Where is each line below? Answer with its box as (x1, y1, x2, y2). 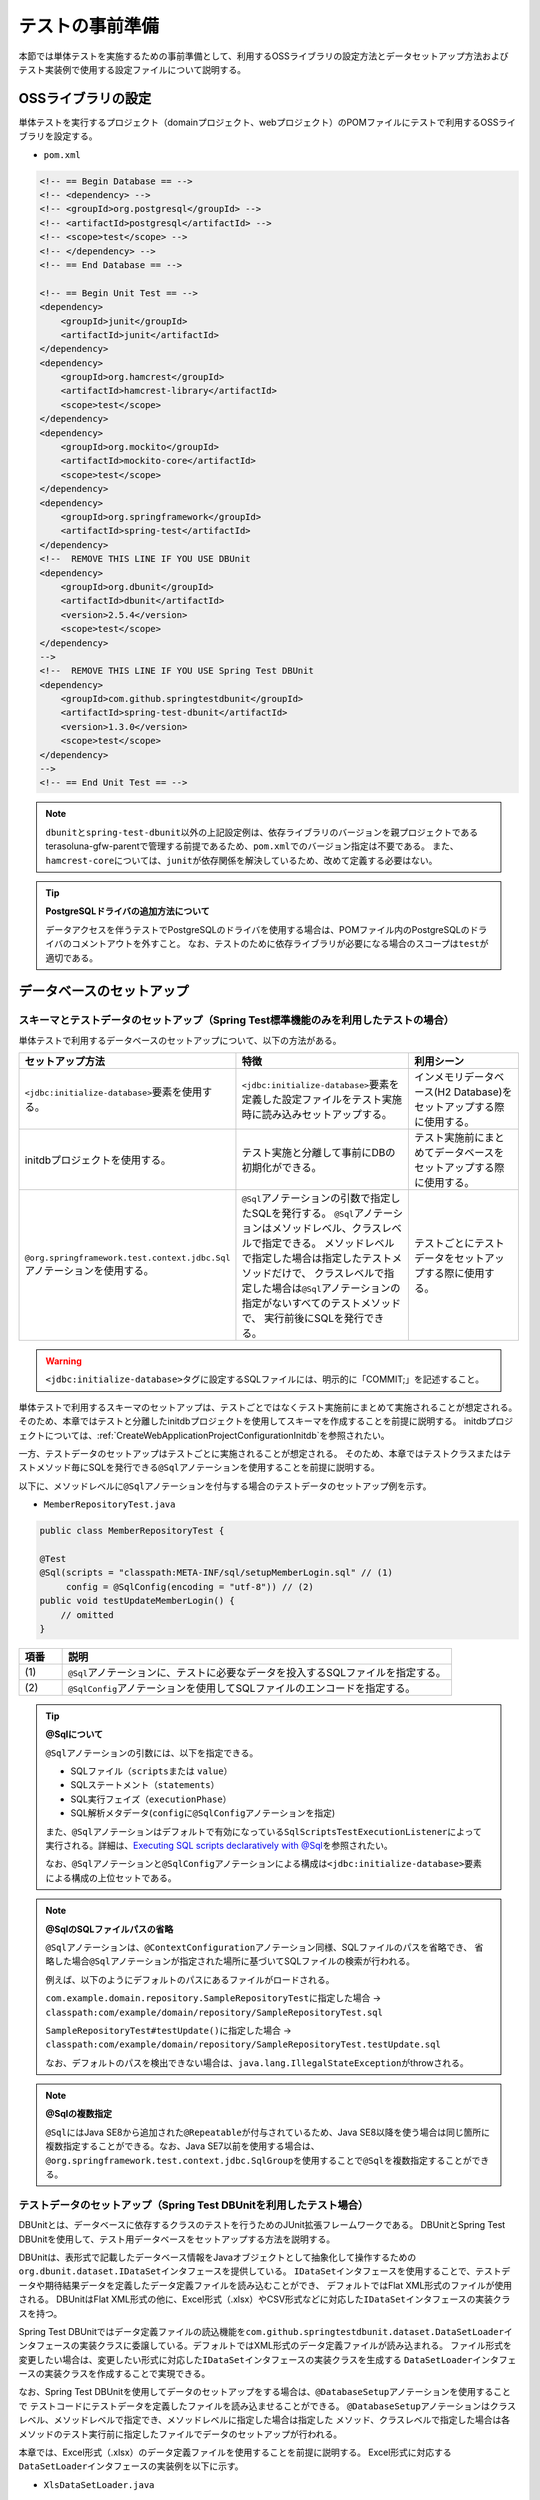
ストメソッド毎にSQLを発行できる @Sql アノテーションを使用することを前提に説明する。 (18, 1461, 380, 1474)
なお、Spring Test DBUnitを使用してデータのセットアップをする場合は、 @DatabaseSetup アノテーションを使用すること (18, 2386, 512, 2398)
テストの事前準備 (18, 15, 160, 37)
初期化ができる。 (241, 1161, 322, 1175)
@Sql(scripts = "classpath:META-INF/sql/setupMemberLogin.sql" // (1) (39, 1567, 394, 1579)
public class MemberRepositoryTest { (39, 1525, 225, 1537)
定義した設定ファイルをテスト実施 (241, 1093, 402, 1107)
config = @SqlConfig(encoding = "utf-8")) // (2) (65, 1581, 314, 1592)
